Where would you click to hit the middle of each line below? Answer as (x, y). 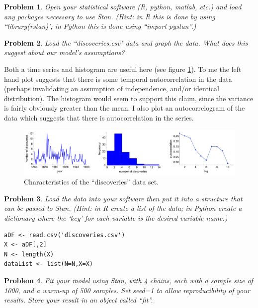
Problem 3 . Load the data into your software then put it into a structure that (123, 198)
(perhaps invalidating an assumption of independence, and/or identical (112, 89)
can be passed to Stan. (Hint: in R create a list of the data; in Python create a (123, 208)
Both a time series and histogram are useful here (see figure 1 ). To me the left (123, 69)
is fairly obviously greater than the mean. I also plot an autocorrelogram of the (125, 108)
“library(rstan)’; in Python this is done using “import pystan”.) (100, 26)
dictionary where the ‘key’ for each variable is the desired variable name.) (116, 218)
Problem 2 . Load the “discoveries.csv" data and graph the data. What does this (126, 42)
